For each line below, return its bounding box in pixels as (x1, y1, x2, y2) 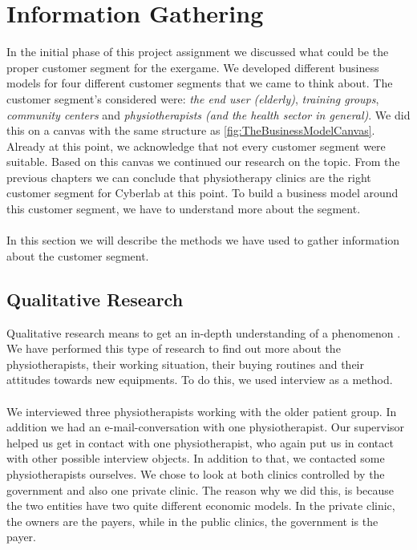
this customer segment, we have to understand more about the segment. (6, 200, 361, 217)
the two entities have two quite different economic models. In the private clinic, (6, 497, 395, 514)
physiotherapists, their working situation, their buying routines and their (6, 355, 364, 372)
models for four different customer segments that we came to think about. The (6, 75, 393, 91)
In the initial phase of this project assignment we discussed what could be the (6, 43, 389, 60)
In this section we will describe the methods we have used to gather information (6, 232, 400, 249)
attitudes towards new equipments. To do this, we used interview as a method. (6, 371, 393, 388)
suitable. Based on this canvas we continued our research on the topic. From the (6, 153, 400, 170)
